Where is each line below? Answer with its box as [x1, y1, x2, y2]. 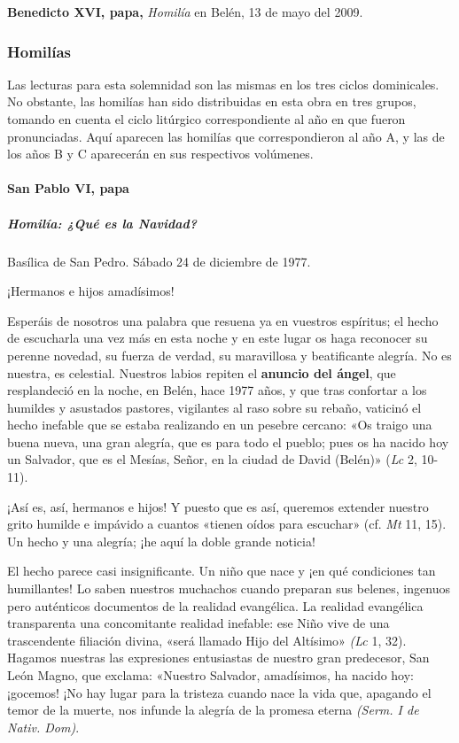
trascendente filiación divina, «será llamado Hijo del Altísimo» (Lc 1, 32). [7, 631, 407, 649]
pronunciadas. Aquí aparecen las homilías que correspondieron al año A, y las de [7, 127, 445, 145]
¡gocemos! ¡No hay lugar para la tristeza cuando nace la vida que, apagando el [7, 683, 432, 701]
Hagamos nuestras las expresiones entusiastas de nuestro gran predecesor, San [7, 648, 430, 667]
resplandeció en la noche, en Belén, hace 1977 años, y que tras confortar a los [7, 381, 427, 399]
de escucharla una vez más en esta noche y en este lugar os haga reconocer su [7, 329, 428, 347]
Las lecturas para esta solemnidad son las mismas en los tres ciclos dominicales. [7, 74, 440, 93]
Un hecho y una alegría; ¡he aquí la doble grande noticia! [7, 531, 315, 550]
